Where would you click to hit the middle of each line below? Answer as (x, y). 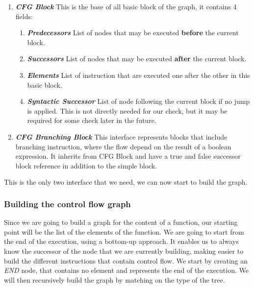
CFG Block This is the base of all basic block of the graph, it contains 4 (126, 6)
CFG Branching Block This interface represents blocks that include (121, 136)
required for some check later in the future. (92, 120)
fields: (24, 16)
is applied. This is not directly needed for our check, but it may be (127, 110)
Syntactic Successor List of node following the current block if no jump (139, 101)
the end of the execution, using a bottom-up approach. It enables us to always (121, 241)
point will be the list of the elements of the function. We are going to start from (124, 231)
